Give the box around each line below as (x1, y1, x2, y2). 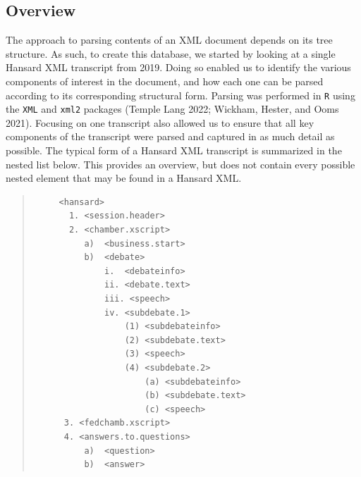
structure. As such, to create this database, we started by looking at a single (6, 46, 336, 61)
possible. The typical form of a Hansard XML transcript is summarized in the (6, 143, 342, 158)
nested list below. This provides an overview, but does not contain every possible (6, 156, 355, 171)
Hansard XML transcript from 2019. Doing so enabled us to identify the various (6, 60, 351, 75)
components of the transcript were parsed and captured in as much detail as (6, 129, 335, 144)
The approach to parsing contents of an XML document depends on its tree (6, 32, 333, 47)
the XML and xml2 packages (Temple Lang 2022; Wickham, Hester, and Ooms (6, 101, 339, 116)
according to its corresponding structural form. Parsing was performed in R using (6, 87, 355, 102)
